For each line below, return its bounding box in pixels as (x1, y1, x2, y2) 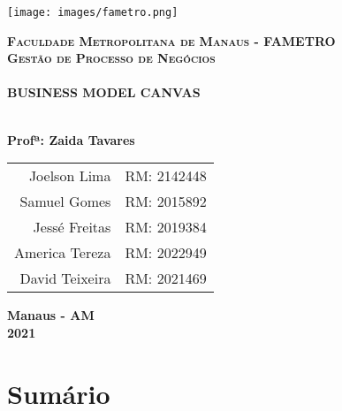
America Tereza (14, 242, 111, 263)
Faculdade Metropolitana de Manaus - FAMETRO (7, 31, 336, 49)
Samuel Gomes (19, 191, 111, 212)
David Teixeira (19, 268, 111, 289)
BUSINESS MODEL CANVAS (7, 83, 201, 102)
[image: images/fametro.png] (7, 6, 179, 19)
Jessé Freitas (33, 217, 111, 238)
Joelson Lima (28, 165, 111, 186)
